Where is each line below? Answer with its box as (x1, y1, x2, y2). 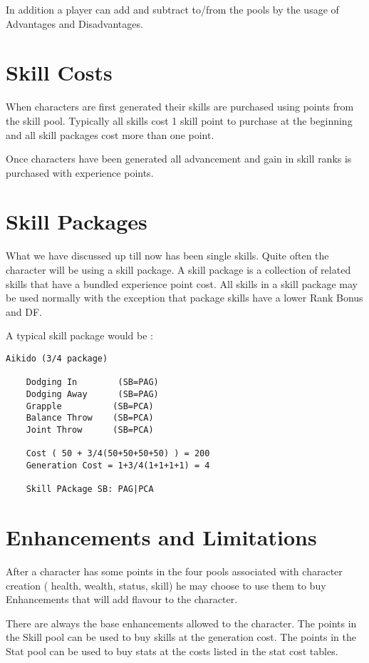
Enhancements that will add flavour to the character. (6, 592, 238, 607)
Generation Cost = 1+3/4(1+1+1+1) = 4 (26, 460, 210, 471)
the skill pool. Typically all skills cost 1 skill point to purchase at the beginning (6, 113, 353, 128)
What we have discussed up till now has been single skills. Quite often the (6, 248, 329, 263)
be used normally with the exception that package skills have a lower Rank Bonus (6, 290, 363, 305)
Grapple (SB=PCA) (26, 401, 154, 411)
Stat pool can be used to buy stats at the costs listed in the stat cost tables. (6, 643, 338, 658)
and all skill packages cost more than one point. (6, 127, 214, 142)
